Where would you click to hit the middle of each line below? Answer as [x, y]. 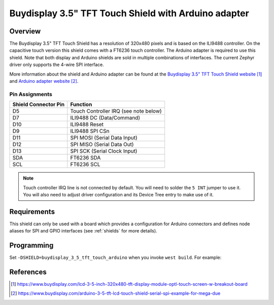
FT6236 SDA [85, 158]
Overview [25, 31]
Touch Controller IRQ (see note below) [116, 111]
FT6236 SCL [85, 164]
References [28, 272]
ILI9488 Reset [87, 124]
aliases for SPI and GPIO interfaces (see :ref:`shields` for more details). [83, 231]
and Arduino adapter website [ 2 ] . [44, 81]
